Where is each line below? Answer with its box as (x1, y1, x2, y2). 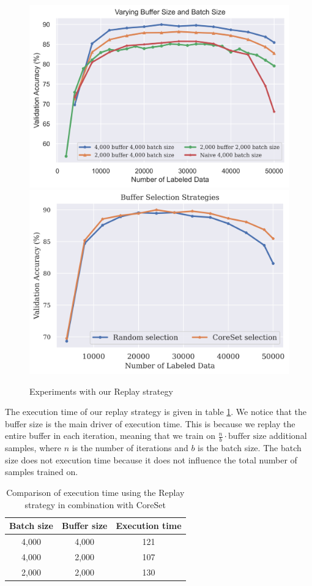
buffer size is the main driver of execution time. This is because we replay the (5, 417, 295, 430)
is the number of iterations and (72, 441, 188, 454)
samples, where (5, 441, 61, 454)
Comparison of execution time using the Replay (6, 486, 185, 499)
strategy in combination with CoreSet (24, 498, 166, 511)
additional (269, 429, 307, 442)
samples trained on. (5, 465, 78, 478)
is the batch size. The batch (198, 441, 302, 454)
